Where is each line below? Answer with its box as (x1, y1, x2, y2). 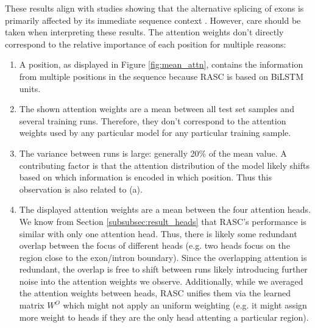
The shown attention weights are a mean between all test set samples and (19, 102, 294, 115)
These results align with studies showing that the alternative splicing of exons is (5, 2, 304, 14)
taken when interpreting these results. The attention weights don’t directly (5, 26, 284, 38)
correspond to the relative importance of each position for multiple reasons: (5, 37, 286, 50)
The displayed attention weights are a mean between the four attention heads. (19, 203, 311, 216)
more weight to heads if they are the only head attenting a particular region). (19, 310, 309, 323)
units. (19, 82, 41, 94)
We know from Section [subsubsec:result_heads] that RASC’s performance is (19, 215, 306, 227)
